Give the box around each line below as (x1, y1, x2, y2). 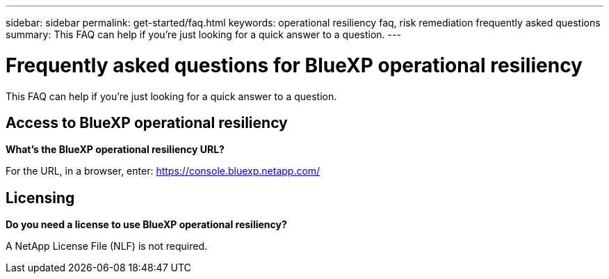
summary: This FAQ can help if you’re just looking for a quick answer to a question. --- (6, 29, 401, 40)
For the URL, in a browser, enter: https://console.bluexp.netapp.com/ (6, 165, 320, 177)
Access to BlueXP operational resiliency (6, 113, 288, 131)
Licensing (6, 189, 75, 207)
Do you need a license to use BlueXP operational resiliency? (6, 218, 287, 231)
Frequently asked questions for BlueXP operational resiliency (6, 53, 583, 77)
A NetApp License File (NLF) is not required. (6, 240, 208, 253)
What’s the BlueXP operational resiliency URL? (6, 143, 225, 156)
